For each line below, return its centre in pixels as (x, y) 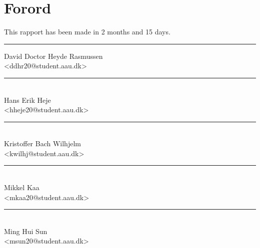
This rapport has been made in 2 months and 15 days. (87, 32)
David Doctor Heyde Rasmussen (53, 56)
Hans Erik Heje (27, 100)
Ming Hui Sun (26, 231)
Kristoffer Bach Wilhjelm (42, 143)
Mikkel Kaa (22, 187)
